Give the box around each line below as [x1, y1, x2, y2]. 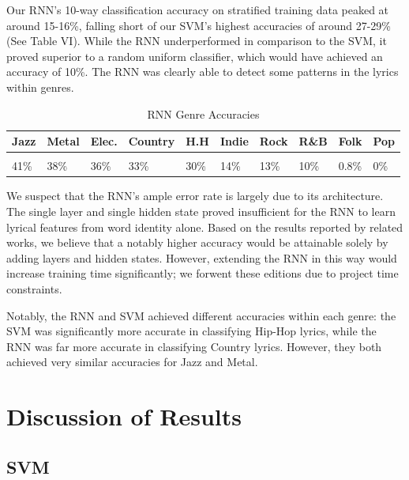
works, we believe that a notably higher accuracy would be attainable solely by [6, 234, 388, 251]
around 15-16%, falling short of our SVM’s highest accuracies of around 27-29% [6, 17, 392, 33]
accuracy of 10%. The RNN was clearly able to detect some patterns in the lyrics [6, 63, 399, 80]
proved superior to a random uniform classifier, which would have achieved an [6, 47, 383, 64]
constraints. [6, 280, 62, 297]
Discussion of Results [6, 400, 242, 433]
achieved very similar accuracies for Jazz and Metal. [6, 353, 258, 370]
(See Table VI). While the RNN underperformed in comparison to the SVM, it [6, 32, 387, 49]
